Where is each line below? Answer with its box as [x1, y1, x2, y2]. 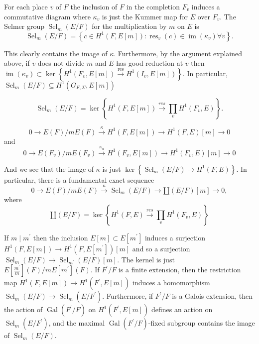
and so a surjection [132, 243, 190, 253]
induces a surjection [144, 232, 206, 242]
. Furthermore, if [102, 291, 153, 301]
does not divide [37, 58, 85, 68]
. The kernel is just [117, 254, 175, 264]
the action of [4, 304, 43, 315]
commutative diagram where [4, 11, 91, 21]
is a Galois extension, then [172, 291, 253, 301]
